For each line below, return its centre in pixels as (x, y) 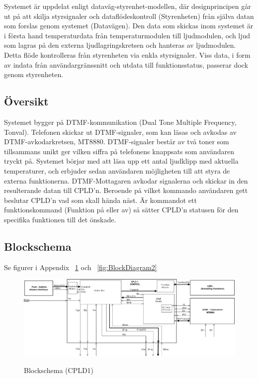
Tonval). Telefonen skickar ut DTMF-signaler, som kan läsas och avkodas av (120, 132)
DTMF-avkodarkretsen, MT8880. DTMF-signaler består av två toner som (117, 142)
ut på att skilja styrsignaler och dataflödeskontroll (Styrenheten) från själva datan (129, 16)
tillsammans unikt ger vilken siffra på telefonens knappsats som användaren (119, 151)
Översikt (26, 101)
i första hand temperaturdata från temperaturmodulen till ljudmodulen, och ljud (127, 35)
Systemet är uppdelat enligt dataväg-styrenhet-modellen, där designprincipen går (128, 6)
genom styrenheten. (34, 74)
